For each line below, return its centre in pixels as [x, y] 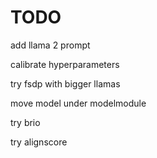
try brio [25, 122]
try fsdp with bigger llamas [65, 83]
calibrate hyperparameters [65, 64]
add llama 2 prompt [50, 45]
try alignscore [39, 142]
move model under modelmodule [78, 103]
